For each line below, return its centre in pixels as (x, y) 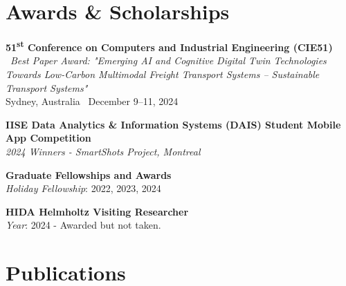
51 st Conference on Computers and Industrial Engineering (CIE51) (169, 46)
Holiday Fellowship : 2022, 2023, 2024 (83, 188)
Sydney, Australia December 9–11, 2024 (92, 101)
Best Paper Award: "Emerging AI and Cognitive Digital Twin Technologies (169, 60)
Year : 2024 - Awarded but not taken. (83, 225)
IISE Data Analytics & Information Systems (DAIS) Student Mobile (173, 124)
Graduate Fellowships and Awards (89, 174)
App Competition (48, 138)
